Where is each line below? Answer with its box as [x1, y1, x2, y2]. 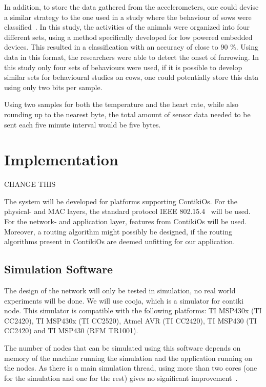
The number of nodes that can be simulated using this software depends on [4, 342, 241, 353]
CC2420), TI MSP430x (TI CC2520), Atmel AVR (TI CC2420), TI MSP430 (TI [4, 315, 257, 326]
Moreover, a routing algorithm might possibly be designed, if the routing [4, 226, 232, 236]
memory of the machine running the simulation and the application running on [4, 352, 253, 363]
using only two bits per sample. [4, 81, 103, 92]
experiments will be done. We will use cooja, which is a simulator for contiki [4, 295, 244, 306]
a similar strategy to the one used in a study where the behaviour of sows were [4, 11, 252, 22]
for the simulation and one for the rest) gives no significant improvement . [4, 372, 238, 383]
